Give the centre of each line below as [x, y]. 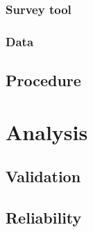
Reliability [44, 218]
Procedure [43, 80]
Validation [43, 176]
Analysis [47, 131]
